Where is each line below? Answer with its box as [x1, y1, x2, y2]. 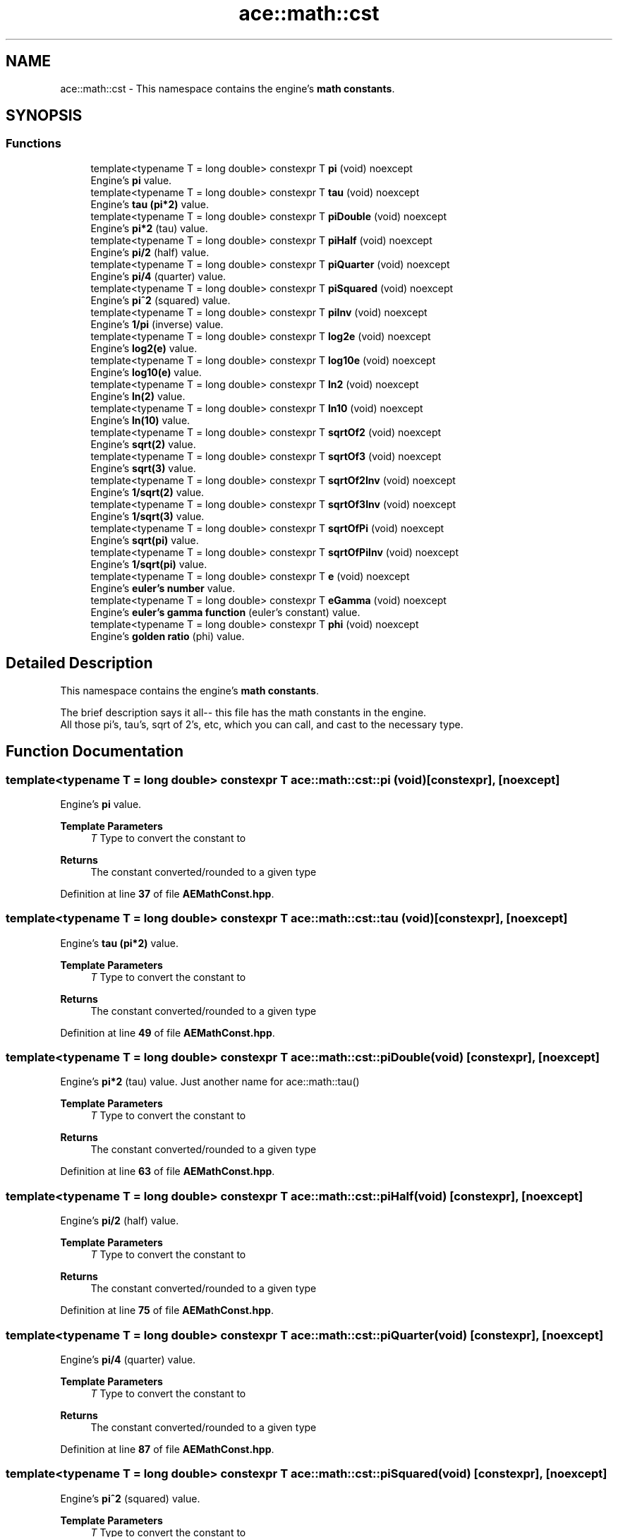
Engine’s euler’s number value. [90, 581, 236, 594]
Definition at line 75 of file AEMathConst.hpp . [60, 1304, 274, 1317]
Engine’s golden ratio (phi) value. [90, 629, 245, 642]
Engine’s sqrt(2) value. [90, 438, 196, 450]
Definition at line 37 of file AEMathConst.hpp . [60, 887, 274, 900]
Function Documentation [6, 742, 183, 761]
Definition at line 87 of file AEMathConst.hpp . [60, 1442, 274, 1455]
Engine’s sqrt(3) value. [90, 462, 196, 474]
